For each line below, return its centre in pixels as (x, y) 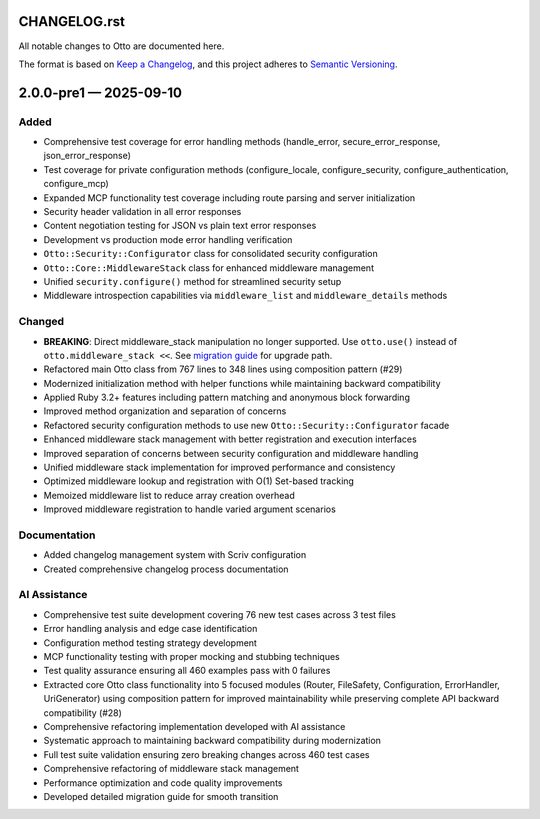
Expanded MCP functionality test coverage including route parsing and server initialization (229, 197)
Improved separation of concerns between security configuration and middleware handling (231, 453)
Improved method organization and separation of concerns (165, 411)
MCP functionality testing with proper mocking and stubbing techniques (191, 657)
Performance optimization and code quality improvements (163, 782)
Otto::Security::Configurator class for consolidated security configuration (211, 254)
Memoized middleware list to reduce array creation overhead (169, 495)
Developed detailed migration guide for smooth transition (161, 796)
